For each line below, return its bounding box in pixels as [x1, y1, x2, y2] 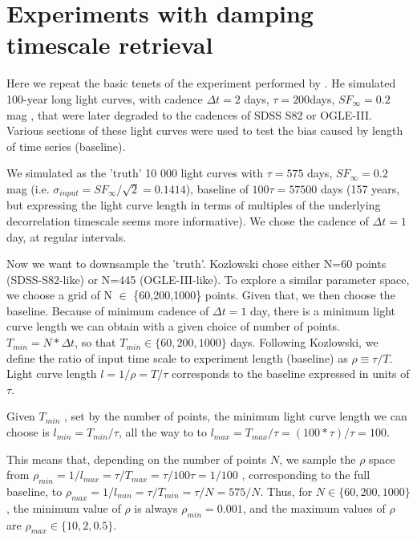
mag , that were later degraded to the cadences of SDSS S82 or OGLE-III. [6, 106, 372, 123]
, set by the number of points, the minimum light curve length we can [64, 408, 407, 424]
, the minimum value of [6, 499, 121, 516]
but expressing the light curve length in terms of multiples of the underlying [6, 197, 381, 213]
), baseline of [185, 180, 249, 197]
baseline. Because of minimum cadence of [6, 302, 209, 319]
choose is [6, 424, 50, 441]
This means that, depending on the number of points [6, 450, 267, 467]
